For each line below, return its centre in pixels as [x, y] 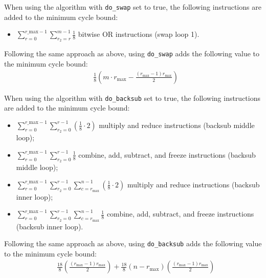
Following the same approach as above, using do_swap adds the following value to [132, 54]
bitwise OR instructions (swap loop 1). [139, 34]
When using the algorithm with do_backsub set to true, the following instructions [132, 98]
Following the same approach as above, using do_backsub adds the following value [133, 243]
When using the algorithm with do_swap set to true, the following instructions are [133, 7]
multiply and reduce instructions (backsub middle [177, 125]
